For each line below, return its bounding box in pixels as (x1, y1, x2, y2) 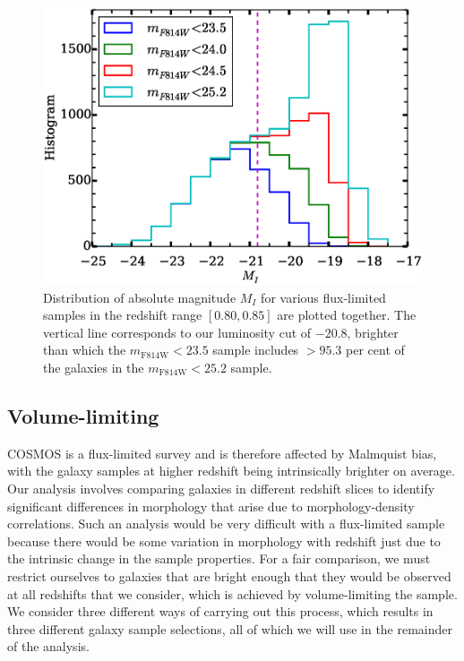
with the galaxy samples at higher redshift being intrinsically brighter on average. (7, 461, 455, 480)
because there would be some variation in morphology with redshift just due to (7, 531, 441, 550)
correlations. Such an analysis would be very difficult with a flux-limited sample (7, 514, 445, 533)
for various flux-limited (261, 288, 386, 306)
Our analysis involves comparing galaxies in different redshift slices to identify (7, 478, 435, 497)
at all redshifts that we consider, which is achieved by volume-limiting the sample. (7, 584, 458, 603)
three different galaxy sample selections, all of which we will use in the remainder (7, 619, 453, 638)
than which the (43, 340, 126, 359)
